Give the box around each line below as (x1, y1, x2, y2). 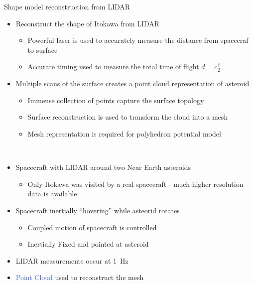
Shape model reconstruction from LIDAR (4, 1, 130, 11)
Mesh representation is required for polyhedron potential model (27, 128, 221, 139)
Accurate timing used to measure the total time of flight (27, 61, 199, 72)
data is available (27, 188, 77, 199)
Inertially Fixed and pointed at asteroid (27, 239, 149, 249)
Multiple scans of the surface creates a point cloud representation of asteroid (15, 78, 250, 89)
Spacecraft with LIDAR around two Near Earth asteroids (15, 162, 191, 172)
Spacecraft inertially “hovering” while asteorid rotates (15, 205, 180, 215)
